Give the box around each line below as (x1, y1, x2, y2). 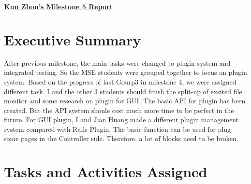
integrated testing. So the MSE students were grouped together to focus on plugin (4, 67, 247, 77)
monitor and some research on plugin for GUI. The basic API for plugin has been (4, 96, 246, 106)
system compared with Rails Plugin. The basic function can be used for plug (4, 124, 231, 134)
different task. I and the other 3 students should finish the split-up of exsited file (4, 86, 242, 96)
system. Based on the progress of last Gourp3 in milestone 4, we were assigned (4, 76, 236, 86)
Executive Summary (4, 29, 141, 49)
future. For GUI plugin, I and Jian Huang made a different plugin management (4, 114, 239, 125)
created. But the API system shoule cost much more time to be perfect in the (4, 105, 234, 115)
